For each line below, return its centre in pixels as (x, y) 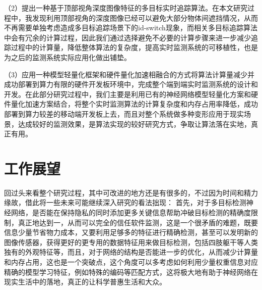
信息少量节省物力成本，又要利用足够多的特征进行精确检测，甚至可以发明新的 (131, 232)
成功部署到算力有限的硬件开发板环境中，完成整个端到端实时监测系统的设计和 (131, 84)
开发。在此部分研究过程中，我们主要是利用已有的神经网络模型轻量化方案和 (127, 94)
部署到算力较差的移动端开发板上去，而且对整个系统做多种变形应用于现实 (124, 113)
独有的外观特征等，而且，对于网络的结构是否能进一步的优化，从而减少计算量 (131, 252)
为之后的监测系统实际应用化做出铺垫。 (68, 57)
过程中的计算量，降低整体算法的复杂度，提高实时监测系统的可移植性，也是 (134, 47)
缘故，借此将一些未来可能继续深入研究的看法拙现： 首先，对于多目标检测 (125, 202)
